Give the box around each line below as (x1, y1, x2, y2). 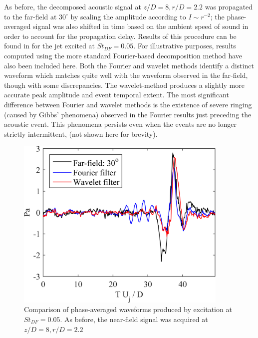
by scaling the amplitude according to (70, 11, 186, 21)
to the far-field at (4, 11, 57, 21)
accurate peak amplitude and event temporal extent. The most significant (4, 89, 229, 100)
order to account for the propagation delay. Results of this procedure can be (4, 30, 237, 41)
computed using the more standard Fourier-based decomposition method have (4, 50, 243, 60)
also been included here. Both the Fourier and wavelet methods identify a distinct (4, 60, 254, 70)
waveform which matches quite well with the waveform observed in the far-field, (4, 70, 248, 80)
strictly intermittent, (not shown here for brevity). (4, 128, 158, 139)
